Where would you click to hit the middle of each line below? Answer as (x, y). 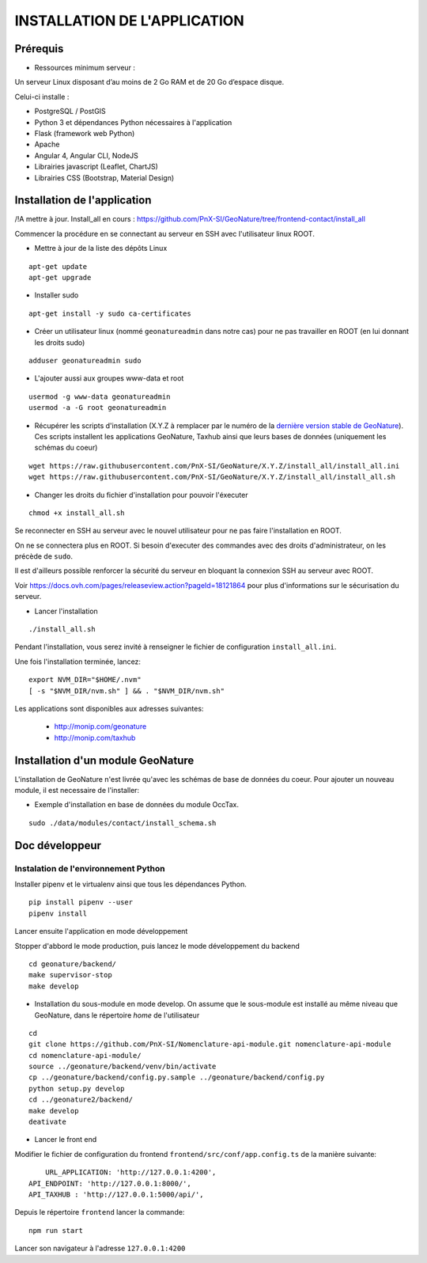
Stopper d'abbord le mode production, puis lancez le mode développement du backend (157, 946)
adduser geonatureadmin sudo (85, 360)
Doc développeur (58, 846)
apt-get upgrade (60, 278)
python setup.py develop (77, 1089)
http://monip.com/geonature (100, 726)
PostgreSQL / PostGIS (70, 112)
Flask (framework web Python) (85, 134)
